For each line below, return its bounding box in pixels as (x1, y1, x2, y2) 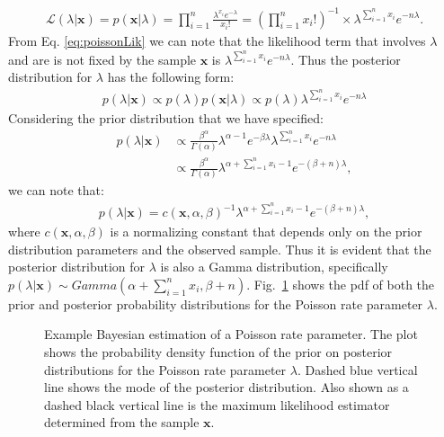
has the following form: (107, 67, 235, 86)
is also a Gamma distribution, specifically (160, 257, 388, 276)
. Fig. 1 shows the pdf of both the (246, 274, 435, 293)
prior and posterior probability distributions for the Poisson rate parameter (8, 294, 423, 313)
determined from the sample (44, 413, 200, 432)
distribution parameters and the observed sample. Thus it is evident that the (8, 239, 431, 258)
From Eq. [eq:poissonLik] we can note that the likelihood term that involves (8, 31, 426, 49)
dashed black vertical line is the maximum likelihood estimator (44, 395, 390, 414)
